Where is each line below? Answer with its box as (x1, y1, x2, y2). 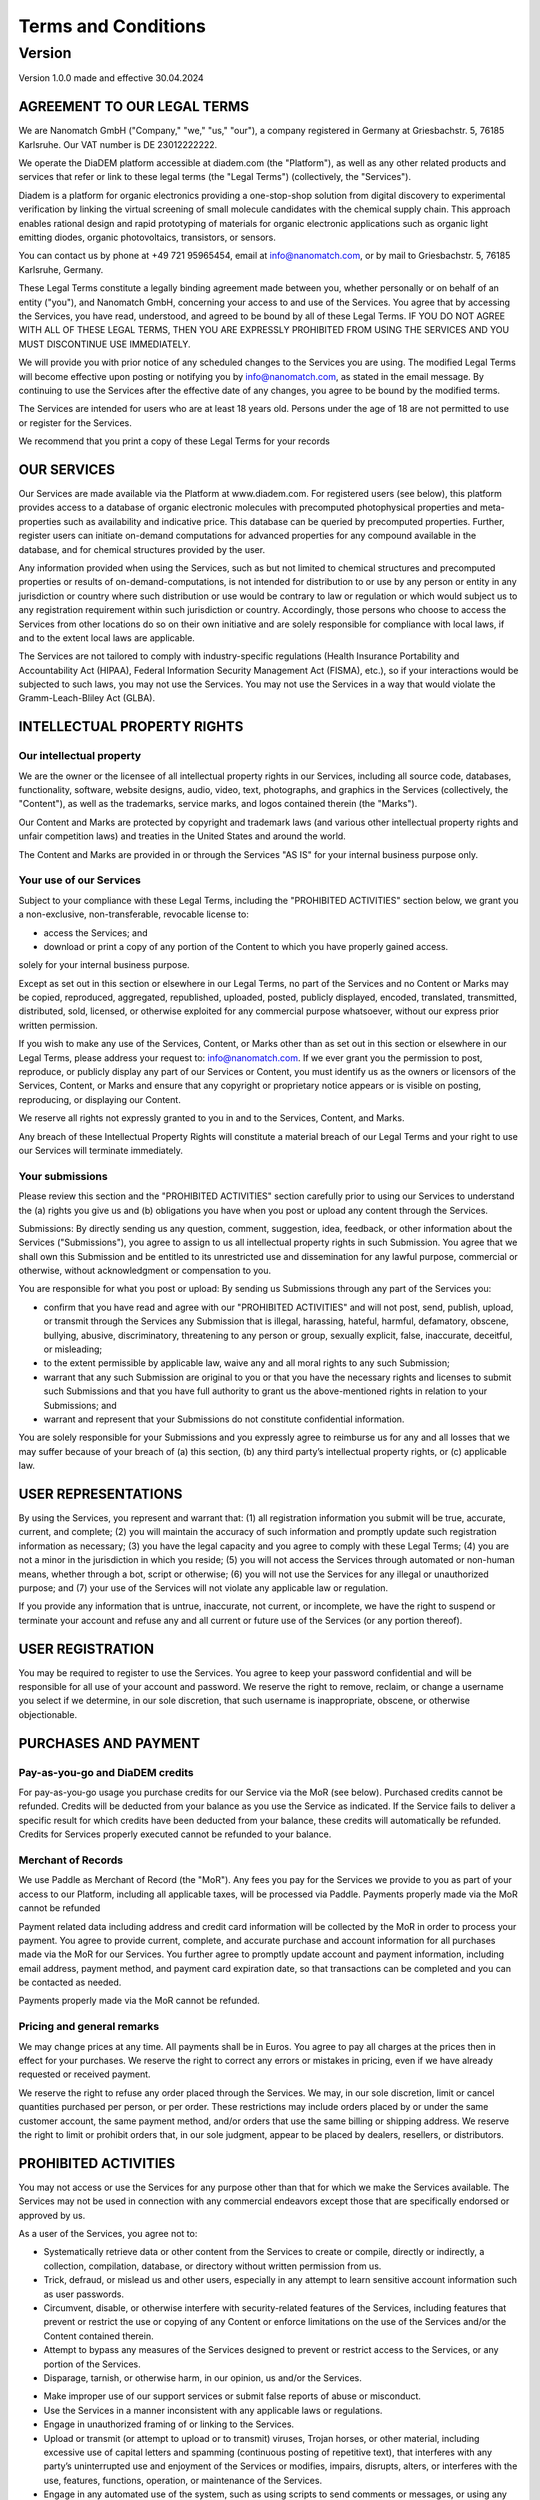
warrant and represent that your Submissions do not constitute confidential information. (43, 1413, 405, 1425)
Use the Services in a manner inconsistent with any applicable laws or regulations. (43, 2404, 383, 2416)
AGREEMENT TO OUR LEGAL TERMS (18, 98, 250, 115)
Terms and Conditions (18, 15, 207, 37)
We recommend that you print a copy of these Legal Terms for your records (18, 435, 330, 447)
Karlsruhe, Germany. (18, 263, 104, 275)
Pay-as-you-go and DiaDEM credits (18, 1765, 194, 1779)
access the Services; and (43, 926, 149, 939)
